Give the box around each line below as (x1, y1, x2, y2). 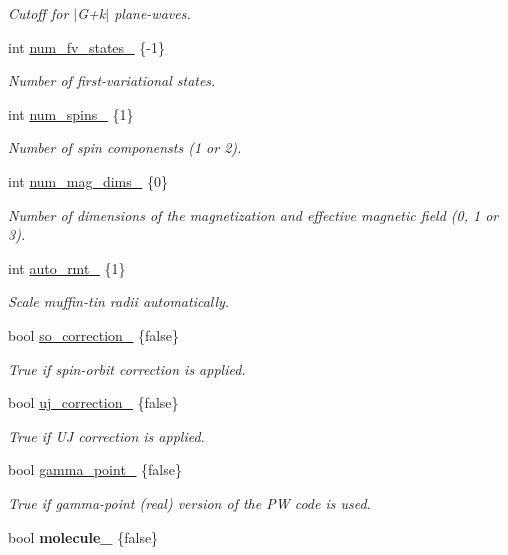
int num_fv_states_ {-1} (8, 36, 165, 57)
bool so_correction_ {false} (8, 324, 179, 345)
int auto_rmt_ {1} (8, 257, 126, 278)
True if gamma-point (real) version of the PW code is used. (8, 492, 371, 513)
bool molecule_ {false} (8, 526, 159, 547)
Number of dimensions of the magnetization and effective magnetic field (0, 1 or (8, 204, 499, 225)
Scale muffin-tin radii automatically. (8, 291, 230, 312)
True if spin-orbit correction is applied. (8, 358, 246, 379)
